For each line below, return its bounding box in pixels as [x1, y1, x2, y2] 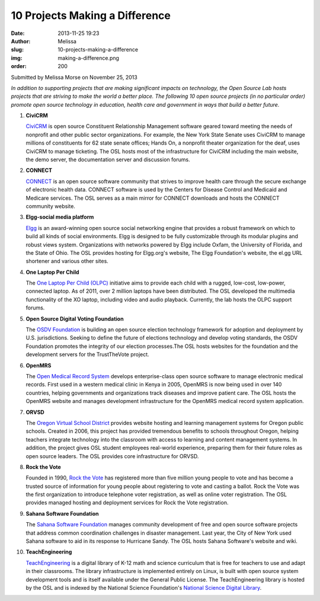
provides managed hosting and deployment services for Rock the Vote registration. [25, 499, 229, 506]
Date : [11, 30, 25, 37]
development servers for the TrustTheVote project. [25, 351, 149, 358]
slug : [11, 46, 24, 53]
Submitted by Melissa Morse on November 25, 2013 [11, 73, 137, 81]
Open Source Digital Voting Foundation [25, 315, 124, 322]
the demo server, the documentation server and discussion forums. [25, 156, 190, 163]
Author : [11, 37, 31, 44]
